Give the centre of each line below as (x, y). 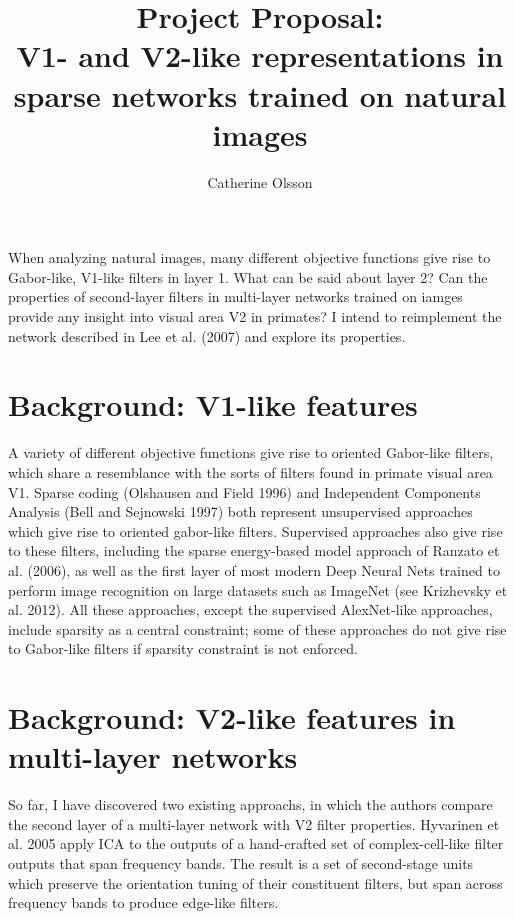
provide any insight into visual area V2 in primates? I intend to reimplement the (255, 316)
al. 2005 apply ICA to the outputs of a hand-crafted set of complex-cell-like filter (256, 843)
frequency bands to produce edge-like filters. (143, 902)
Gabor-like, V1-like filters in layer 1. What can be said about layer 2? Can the (248, 276)
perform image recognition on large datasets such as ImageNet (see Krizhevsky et (258, 589)
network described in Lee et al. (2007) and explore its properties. (207, 335)
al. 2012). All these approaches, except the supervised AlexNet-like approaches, (250, 609)
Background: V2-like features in (232, 717)
